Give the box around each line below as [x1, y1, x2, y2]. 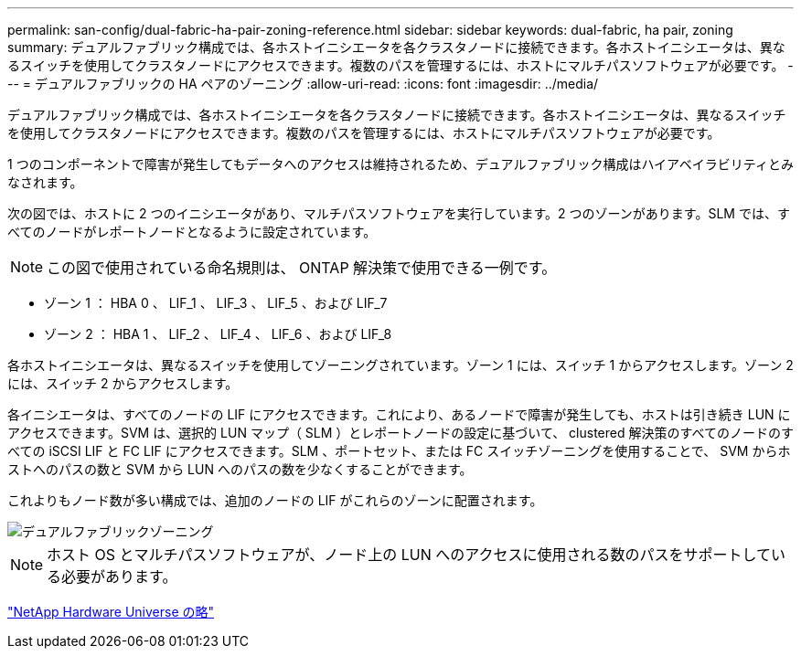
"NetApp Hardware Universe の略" [7, 604, 215, 619]
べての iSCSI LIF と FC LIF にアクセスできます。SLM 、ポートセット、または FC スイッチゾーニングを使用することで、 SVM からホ [7, 443, 791, 459]
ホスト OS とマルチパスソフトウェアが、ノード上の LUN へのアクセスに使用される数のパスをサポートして [47, 545, 771, 564]
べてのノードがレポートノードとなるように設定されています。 [7, 224, 377, 239]
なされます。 [7, 175, 83, 190]
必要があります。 [61, 567, 177, 586]
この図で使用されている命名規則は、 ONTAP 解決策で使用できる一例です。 [47, 259, 557, 277]
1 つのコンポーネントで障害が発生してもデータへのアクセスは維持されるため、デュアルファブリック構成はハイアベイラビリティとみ [7, 156, 794, 172]
